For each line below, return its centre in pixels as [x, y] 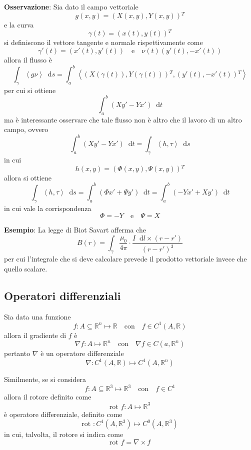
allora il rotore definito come [48, 397]
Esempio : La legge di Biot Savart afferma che [75, 230]
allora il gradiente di [35, 335]
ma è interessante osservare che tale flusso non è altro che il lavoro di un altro [123, 119]
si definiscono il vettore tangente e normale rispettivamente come [103, 42]
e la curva [19, 24]
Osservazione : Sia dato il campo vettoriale [71, 6]
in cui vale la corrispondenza [48, 208]
